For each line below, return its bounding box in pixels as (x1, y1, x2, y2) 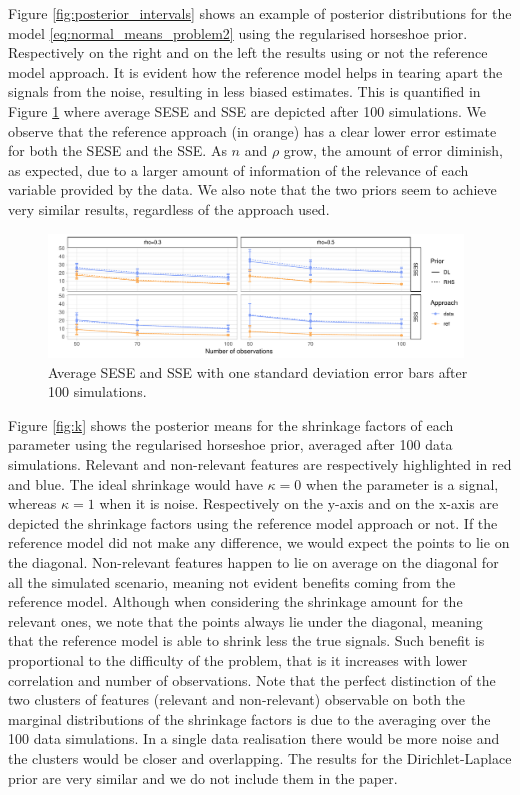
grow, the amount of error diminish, (283, 140, 504, 161)
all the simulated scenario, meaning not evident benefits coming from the (8, 571, 456, 592)
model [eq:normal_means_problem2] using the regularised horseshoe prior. (8, 22, 468, 43)
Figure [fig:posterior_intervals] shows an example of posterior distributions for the (8, 3, 512, 23)
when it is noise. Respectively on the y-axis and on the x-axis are (99, 493, 499, 514)
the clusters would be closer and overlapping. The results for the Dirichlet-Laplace (8, 747, 512, 768)
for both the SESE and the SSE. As (8, 140, 227, 161)
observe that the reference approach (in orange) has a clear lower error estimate (8, 120, 497, 141)
